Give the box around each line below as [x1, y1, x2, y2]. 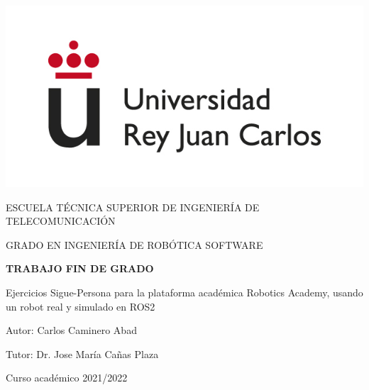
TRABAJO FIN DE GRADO [6, 261, 154, 276]
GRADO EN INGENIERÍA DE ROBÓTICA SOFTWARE [6, 237, 263, 252]
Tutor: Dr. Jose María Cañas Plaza [6, 346, 159, 361]
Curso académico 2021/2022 [6, 370, 128, 385]
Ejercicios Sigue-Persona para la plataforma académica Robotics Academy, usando [6, 284, 363, 299]
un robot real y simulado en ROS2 [6, 299, 155, 313]
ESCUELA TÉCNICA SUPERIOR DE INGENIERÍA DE [6, 199, 260, 214]
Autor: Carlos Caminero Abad [6, 323, 137, 338]
